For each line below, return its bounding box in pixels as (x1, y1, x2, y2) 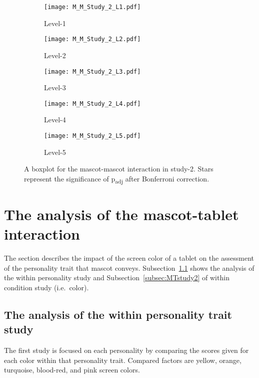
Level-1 (44, 18, 66, 28)
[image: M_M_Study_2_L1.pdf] (44, 4, 141, 11)
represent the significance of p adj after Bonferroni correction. (24, 173, 209, 185)
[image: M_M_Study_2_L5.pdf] (44, 132, 141, 139)
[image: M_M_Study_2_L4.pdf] (44, 100, 141, 107)
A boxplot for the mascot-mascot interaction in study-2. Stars (24, 163, 213, 174)
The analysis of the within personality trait (4, 307, 232, 322)
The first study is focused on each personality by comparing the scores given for (4, 345, 249, 355)
